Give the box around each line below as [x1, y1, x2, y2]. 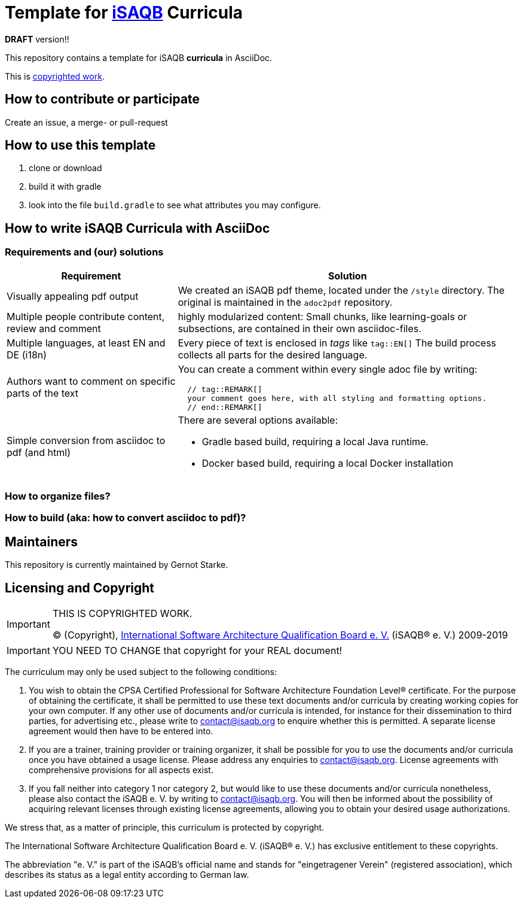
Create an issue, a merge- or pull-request [5, 117, 168, 127]
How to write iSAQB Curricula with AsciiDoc [5, 220, 270, 236]
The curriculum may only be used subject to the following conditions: [5, 667, 277, 677]
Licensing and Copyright [5, 580, 155, 595]
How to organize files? [5, 490, 111, 503]
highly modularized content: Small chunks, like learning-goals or [178, 310, 467, 323]
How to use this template [5, 138, 156, 153]
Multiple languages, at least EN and [7, 336, 166, 349]
